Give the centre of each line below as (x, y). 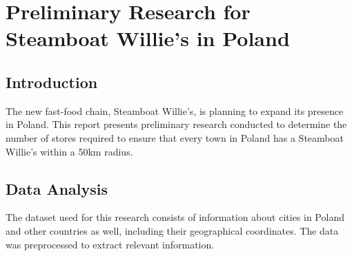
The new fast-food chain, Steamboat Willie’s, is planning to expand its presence (175, 110)
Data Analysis (57, 188)
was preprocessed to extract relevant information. (110, 244)
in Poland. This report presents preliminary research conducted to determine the (176, 124)
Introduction (52, 82)
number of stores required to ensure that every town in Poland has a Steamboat (175, 137)
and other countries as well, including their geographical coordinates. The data (172, 230)
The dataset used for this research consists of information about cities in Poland (175, 217)
